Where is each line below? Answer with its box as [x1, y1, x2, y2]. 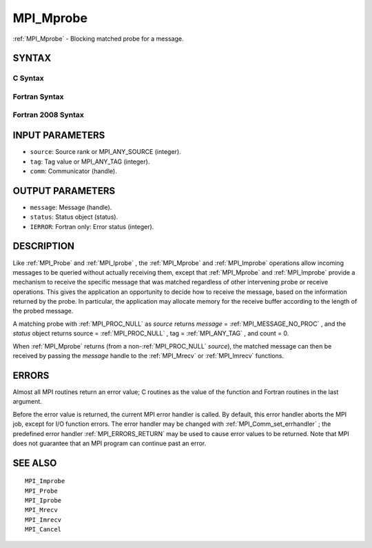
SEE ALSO [12, 457, 57, 469]
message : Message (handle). [30, 203, 112, 211]
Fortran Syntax [12, 92, 64, 101]
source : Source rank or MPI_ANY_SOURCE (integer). [30, 148, 182, 156]
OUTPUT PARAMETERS [12, 185, 116, 197]
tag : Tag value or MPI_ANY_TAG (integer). [30, 157, 150, 166]
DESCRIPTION [12, 240, 75, 252]
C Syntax [12, 73, 44, 83]
